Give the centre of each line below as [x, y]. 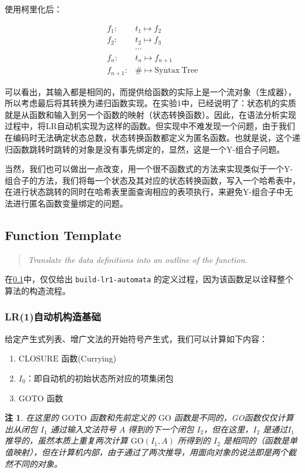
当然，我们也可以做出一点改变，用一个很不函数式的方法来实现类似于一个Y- [149, 169]
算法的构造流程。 [38, 290]
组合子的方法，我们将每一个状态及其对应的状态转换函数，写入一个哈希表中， [152, 180]
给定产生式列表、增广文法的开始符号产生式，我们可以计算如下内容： [136, 338]
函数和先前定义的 [122, 418]
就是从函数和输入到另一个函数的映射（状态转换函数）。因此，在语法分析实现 [150, 114]
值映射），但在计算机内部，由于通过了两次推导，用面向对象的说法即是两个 [146, 452]
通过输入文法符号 [83, 429]
